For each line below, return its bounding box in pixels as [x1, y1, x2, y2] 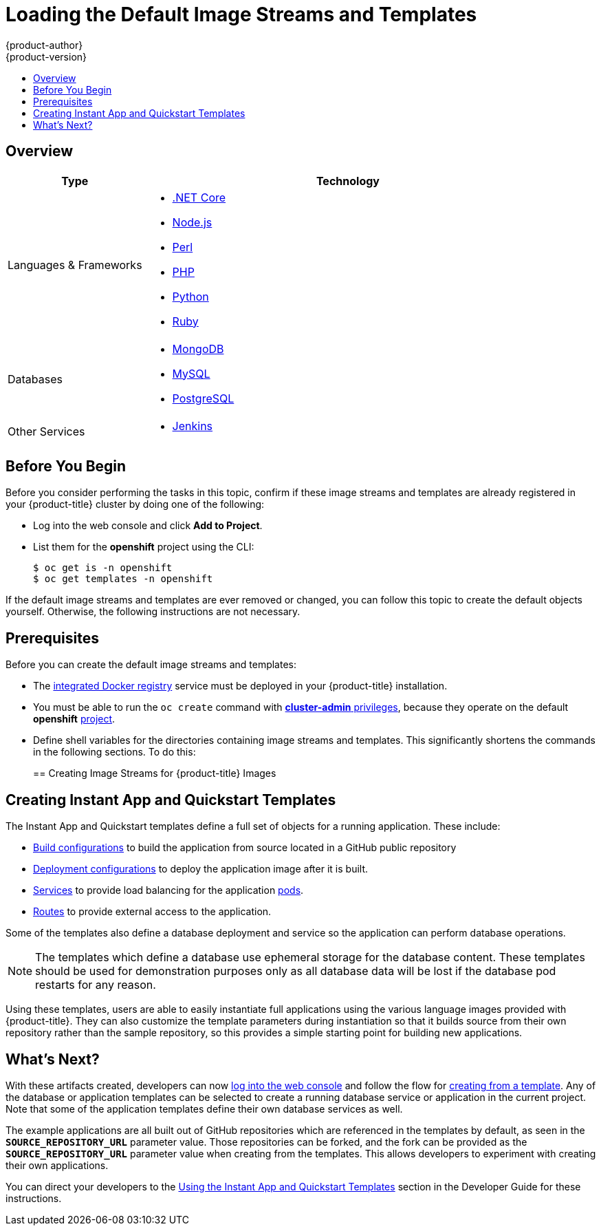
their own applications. [6, 1159, 109, 1171]
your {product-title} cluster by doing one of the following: [6, 498, 265, 511]
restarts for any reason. [35, 978, 156, 992]
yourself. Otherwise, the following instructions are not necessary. [6, 606, 300, 618]
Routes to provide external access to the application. [33, 906, 272, 918]
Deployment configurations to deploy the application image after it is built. [33, 863, 369, 875]
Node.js [172, 215, 212, 229]
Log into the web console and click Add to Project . [33, 520, 263, 532]
